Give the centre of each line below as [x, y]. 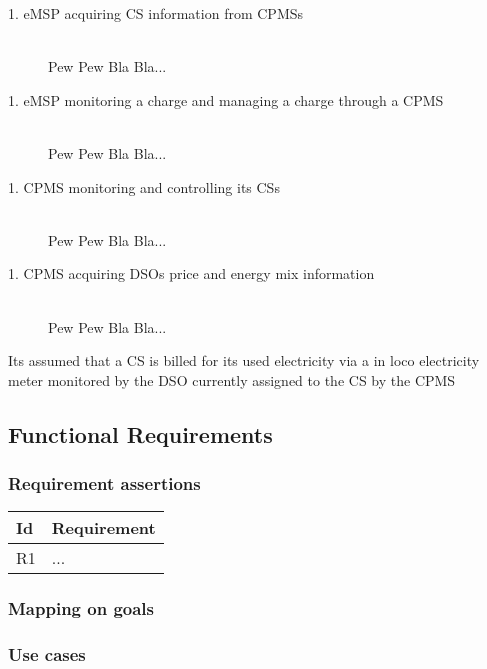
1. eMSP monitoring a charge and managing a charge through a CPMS [226, 99]
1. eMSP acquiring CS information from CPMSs [156, 13]
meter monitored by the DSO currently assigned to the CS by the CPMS [232, 379]
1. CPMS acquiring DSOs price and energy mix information [191, 273]
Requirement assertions [104, 483]
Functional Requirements [140, 433]
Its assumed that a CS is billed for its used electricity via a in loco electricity [244, 360]
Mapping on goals [81, 608]
